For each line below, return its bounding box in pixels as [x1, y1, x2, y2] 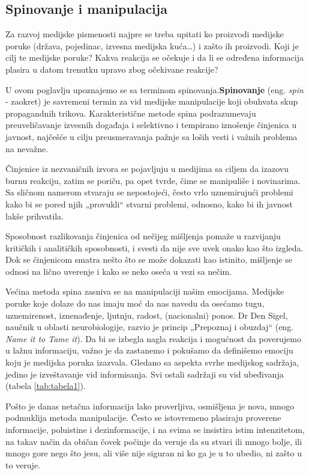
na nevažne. [5, 142, 49, 155]
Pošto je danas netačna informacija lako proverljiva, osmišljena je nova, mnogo [5, 399, 294, 412]
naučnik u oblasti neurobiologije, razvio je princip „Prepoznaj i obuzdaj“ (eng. [5, 320, 294, 333]
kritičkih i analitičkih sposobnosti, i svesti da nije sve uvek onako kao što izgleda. [5, 241, 304, 254]
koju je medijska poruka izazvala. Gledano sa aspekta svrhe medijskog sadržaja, [5, 356, 299, 369]
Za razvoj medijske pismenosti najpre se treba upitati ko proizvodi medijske [5, 28, 284, 40]
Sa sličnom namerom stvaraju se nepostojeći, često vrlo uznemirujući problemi [5, 186, 293, 198]
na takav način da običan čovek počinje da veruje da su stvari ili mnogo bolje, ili [5, 435, 302, 447]
